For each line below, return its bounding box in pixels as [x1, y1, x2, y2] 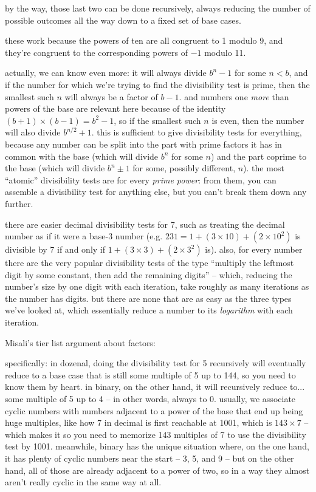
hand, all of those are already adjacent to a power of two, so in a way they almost [5, 463, 310, 476]
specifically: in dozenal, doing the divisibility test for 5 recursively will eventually [5, 357, 306, 369]
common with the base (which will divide [5, 149, 159, 162]
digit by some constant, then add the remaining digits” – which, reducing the [5, 268, 292, 281]
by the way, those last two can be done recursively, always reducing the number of [5, 2, 311, 14]
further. [5, 197, 33, 210]
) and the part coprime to [210, 149, 307, 162]
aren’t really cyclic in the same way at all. [5, 476, 162, 488]
